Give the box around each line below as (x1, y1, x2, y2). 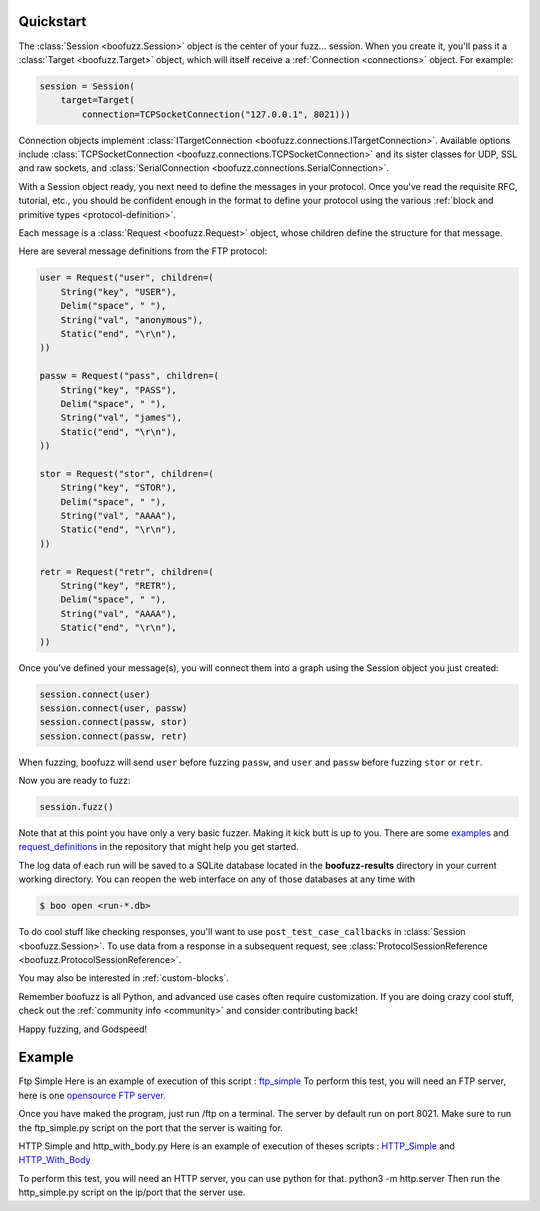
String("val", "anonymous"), (60, 314, 204, 325)
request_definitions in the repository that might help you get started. (18, 841, 299, 853)
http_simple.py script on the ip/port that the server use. (18, 1186, 246, 1199)
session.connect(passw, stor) (39, 716, 188, 728)
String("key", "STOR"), (60, 482, 177, 494)
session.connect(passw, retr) (39, 730, 188, 742)
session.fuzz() (39, 801, 114, 813)
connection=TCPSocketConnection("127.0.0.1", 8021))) (81, 108, 351, 120)
